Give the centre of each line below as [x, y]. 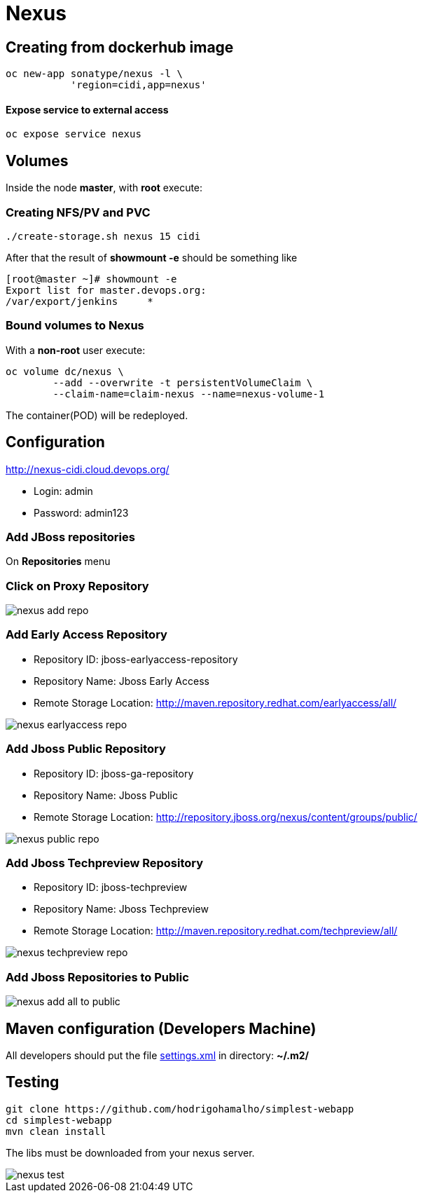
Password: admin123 [81, 512]
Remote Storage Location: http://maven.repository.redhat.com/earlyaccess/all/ [215, 702]
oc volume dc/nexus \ [65, 371]
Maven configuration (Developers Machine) [161, 1028]
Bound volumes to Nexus [75, 326]
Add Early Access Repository [86, 635]
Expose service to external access [87, 109]
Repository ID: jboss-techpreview [111, 887]
